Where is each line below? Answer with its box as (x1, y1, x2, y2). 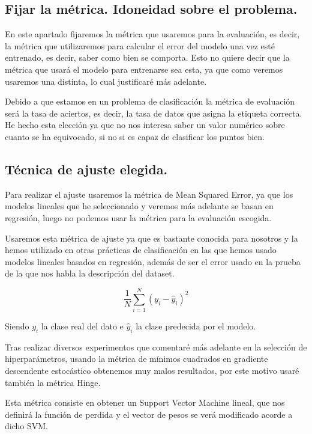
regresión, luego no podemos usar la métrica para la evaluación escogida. (5, 211, 272, 224)
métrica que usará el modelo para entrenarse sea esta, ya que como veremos (5, 63, 283, 75)
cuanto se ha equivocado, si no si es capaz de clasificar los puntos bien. (5, 130, 265, 142)
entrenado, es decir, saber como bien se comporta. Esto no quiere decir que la (5, 51, 290, 64)
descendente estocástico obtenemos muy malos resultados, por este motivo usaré (5, 364, 299, 377)
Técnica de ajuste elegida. (5, 159, 168, 178)
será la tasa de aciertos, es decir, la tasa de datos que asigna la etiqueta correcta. (5, 106, 302, 119)
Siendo (5, 320, 29, 332)
